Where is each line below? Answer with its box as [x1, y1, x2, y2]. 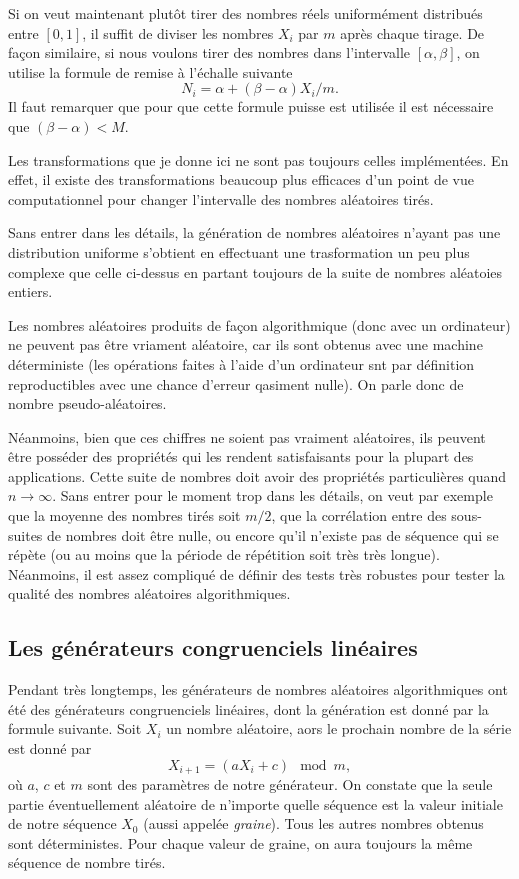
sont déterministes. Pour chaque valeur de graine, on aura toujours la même [8, 832, 473, 853]
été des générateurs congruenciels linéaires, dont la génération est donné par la [8, 698, 489, 719]
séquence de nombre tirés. [8, 852, 166, 873]
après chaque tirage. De [340, 22, 485, 43]
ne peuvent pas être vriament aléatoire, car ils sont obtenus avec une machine [8, 334, 483, 355]
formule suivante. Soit [8, 718, 142, 739]
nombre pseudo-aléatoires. [8, 393, 167, 414]
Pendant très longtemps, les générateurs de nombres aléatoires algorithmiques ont [8, 679, 508, 700]
